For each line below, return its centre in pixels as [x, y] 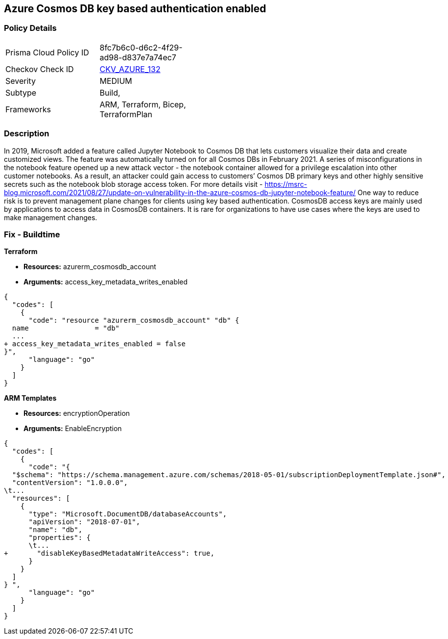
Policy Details [30, 28]
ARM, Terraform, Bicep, [143, 104]
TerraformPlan [126, 114]
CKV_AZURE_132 [130, 69]
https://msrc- [286, 184]
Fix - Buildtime [32, 234]
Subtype [21, 92]
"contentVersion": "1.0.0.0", [70, 483]
